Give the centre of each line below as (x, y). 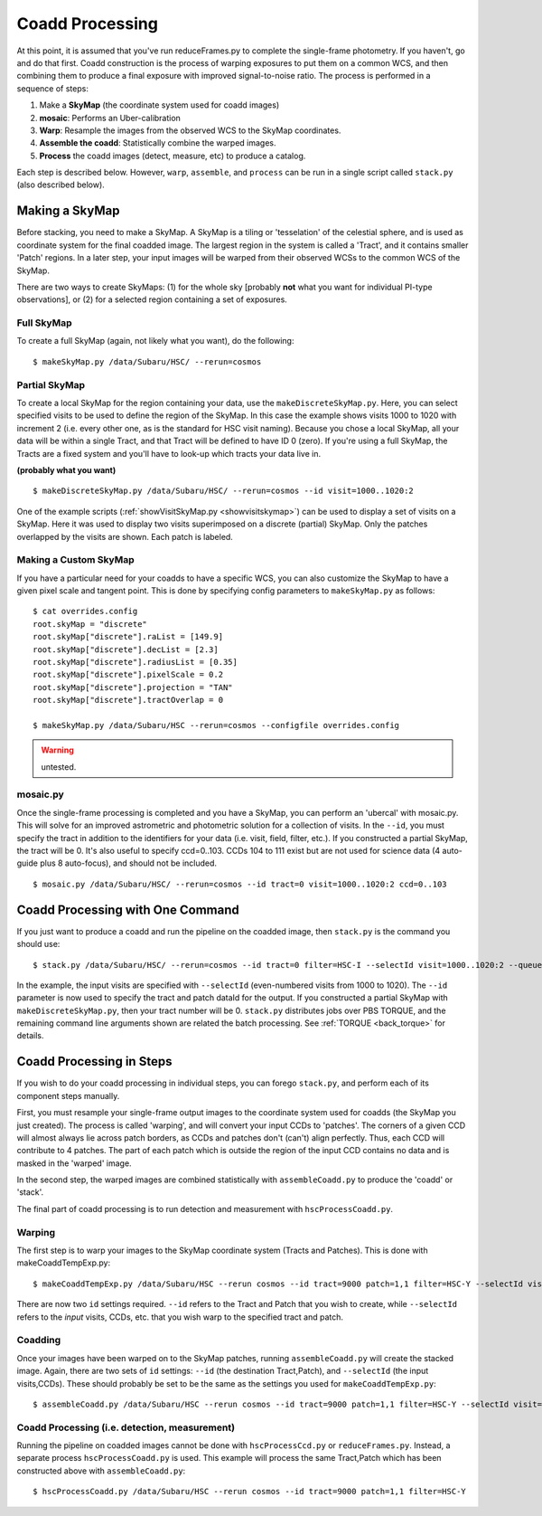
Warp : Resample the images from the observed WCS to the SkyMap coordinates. (190, 130)
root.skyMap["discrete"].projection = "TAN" (133, 687)
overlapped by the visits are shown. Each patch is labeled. (125, 536)
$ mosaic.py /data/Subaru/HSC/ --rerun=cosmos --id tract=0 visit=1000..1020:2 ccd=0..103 (240, 884)
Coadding (39, 1341)
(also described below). (61, 185)
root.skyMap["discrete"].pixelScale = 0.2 (128, 675)
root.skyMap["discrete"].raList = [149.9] (128, 637)
